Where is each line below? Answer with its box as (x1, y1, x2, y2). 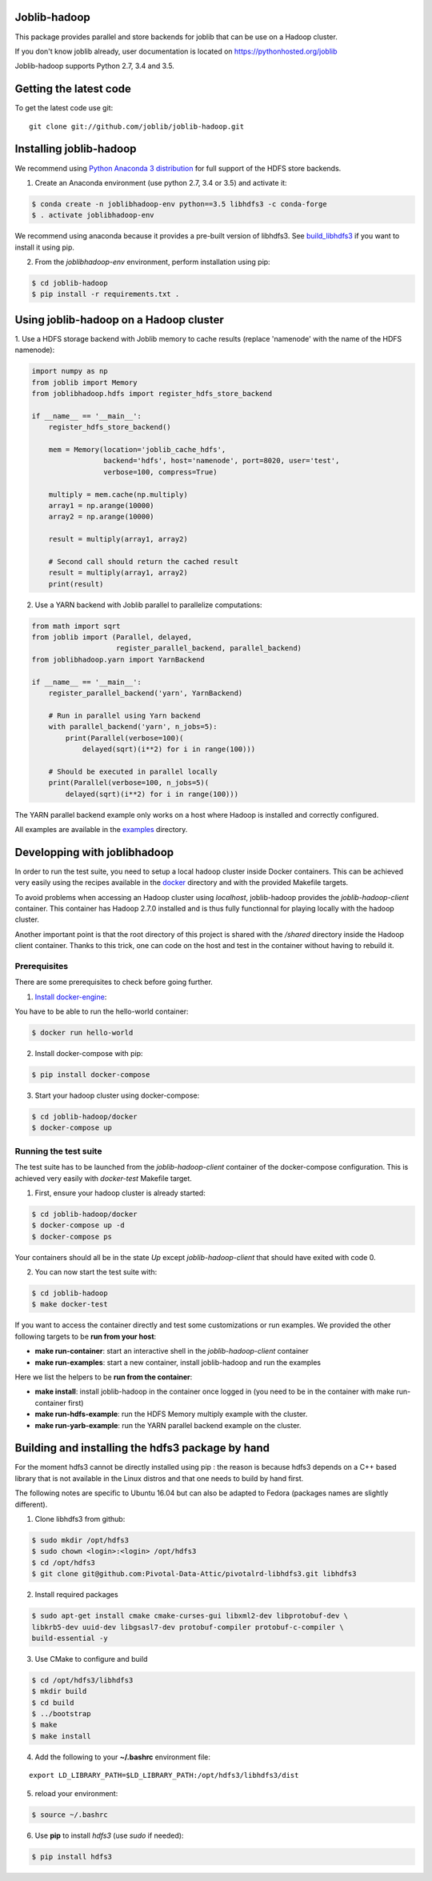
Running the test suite (14, 1145, 102, 1156)
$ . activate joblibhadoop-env (31, 210, 155, 220)
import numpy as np (31, 366, 108, 376)
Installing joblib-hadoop (14, 142, 137, 156)
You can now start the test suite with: (34, 1267, 158, 1277)
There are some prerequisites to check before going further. (14, 977, 214, 987)
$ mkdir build (31, 1687, 87, 1696)
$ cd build (31, 1698, 74, 1707)
